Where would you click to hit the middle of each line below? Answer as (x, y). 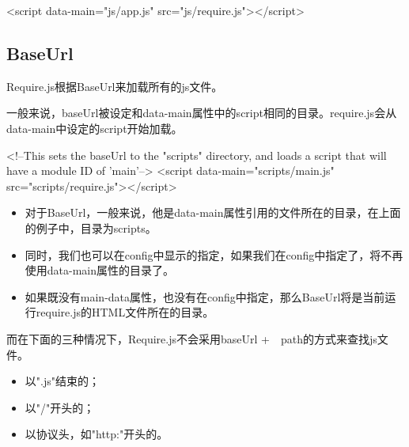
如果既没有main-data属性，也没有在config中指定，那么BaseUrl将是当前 (205, 296)
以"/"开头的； (60, 407)
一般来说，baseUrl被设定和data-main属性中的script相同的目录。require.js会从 (202, 113)
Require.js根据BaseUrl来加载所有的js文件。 (115, 86)
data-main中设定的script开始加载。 (95, 128)
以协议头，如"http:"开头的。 (97, 434)
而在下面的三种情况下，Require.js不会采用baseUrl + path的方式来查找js (192, 338)
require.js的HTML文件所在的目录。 (125, 312)
